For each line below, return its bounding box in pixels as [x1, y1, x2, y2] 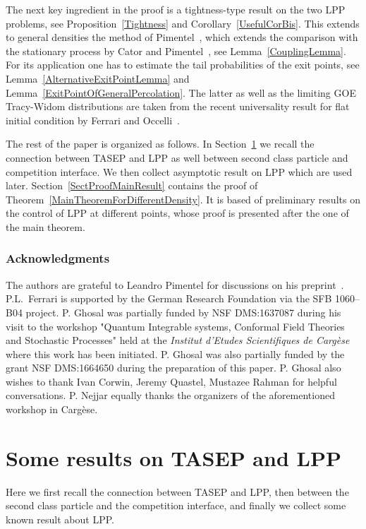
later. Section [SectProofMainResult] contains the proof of [6, 178, 258, 193]
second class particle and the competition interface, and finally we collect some [6, 498, 346, 513]
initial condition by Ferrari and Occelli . [6, 112, 180, 127]
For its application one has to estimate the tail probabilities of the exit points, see [6, 57, 360, 72]
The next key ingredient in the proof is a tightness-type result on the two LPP [6, 2, 346, 16]
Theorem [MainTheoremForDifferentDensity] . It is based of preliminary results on [6, 191, 360, 206]
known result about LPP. [6, 511, 114, 526]
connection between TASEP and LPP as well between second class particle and [6, 150, 348, 165]
